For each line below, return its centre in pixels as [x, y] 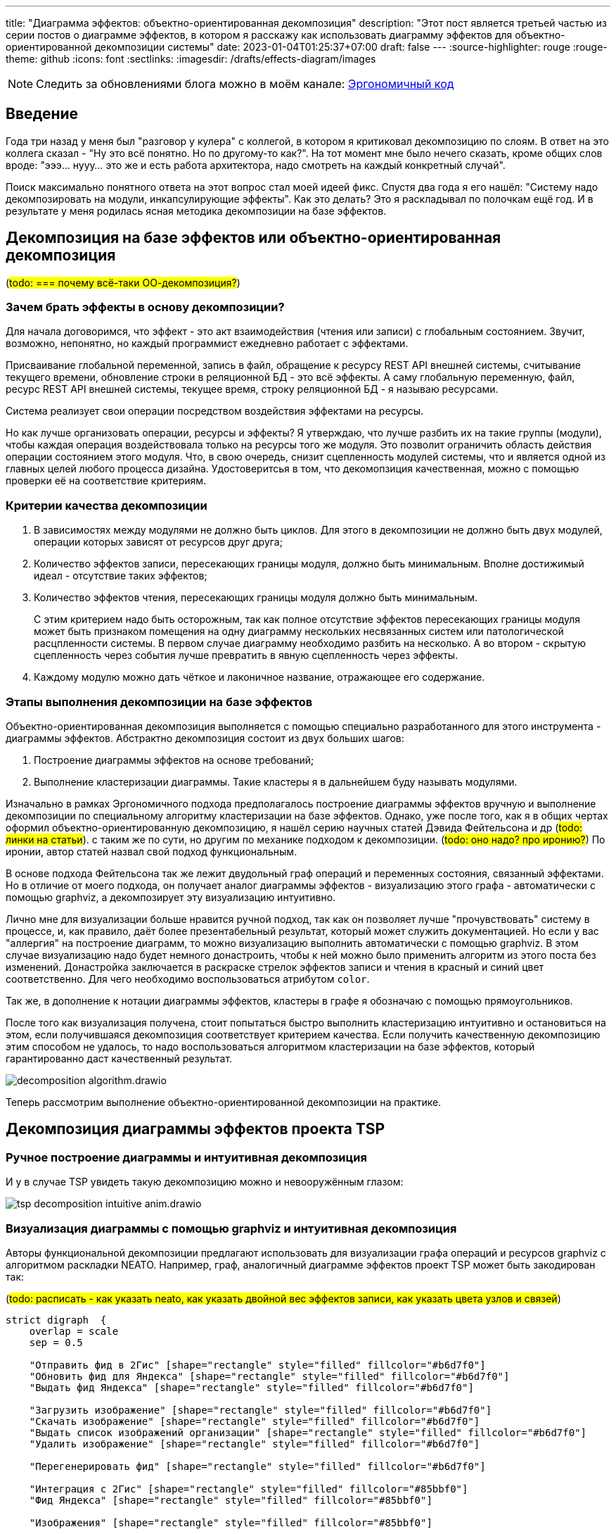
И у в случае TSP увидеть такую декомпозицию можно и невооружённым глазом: [205, 1182]
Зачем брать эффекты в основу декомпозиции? [145, 307]
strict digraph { [56, 1320]
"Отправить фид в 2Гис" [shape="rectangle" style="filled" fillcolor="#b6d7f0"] [257, 1365]
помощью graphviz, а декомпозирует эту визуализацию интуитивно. [171, 897]
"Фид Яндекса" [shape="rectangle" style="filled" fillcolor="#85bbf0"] [231, 1500]
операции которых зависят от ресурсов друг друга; [158, 542]
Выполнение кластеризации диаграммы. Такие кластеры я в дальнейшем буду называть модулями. [276, 781]
